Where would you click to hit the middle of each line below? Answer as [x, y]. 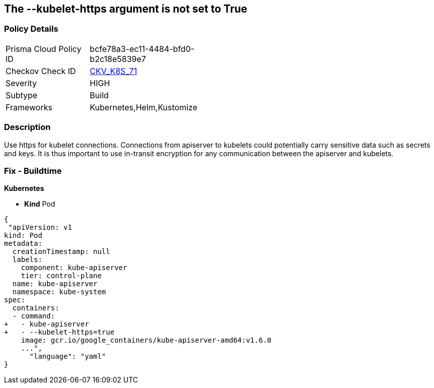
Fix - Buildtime [33, 171]
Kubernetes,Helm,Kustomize [143, 107]
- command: [34, 316]
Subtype [22, 95]
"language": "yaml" [68, 357]
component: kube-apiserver [74, 268]
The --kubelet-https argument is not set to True [126, 9]
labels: [27, 260]
